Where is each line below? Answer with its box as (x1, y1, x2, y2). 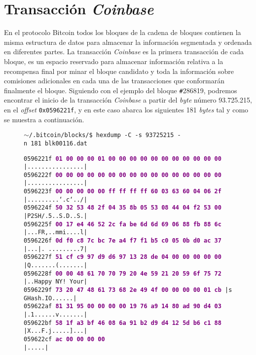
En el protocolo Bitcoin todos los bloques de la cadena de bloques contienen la (4, 27, 241, 37)
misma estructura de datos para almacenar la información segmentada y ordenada (4, 36, 252, 47)
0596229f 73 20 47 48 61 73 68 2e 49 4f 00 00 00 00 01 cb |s (24, 286, 232, 293)
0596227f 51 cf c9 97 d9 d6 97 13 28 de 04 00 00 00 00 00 (24, 253, 221, 261)
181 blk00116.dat (31, 140, 87, 147)
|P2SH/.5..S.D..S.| (24, 213, 87, 220)
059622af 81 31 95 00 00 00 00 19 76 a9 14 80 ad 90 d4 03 (24, 303, 221, 310)
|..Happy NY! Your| (24, 278, 87, 285)
